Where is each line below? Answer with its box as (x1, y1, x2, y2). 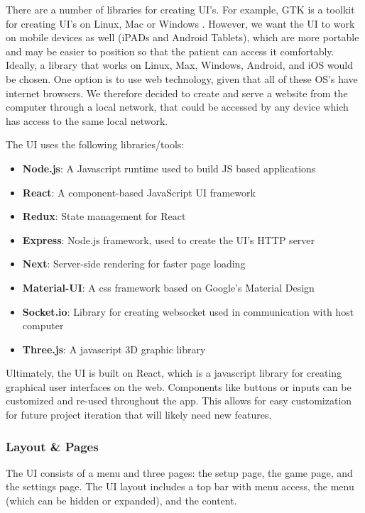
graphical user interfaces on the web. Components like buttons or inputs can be (6, 379, 352, 394)
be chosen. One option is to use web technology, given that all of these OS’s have (6, 71, 358, 86)
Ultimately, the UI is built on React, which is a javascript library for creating (6, 365, 342, 380)
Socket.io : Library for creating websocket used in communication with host (22, 304, 354, 319)
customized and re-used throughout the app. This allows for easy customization (6, 393, 352, 408)
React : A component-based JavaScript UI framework (22, 184, 256, 199)
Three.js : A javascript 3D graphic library (22, 341, 206, 356)
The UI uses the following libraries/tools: (6, 137, 185, 152)
